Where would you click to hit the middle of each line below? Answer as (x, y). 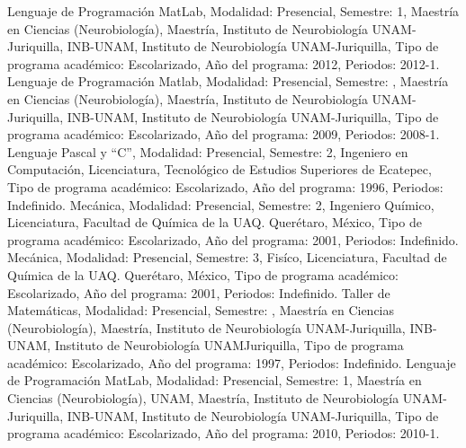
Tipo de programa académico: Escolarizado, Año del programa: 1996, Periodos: (225, 186)
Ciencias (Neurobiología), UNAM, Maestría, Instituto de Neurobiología (203, 398)
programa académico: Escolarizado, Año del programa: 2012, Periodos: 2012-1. (224, 63)
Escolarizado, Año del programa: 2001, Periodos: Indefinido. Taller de (199, 292)
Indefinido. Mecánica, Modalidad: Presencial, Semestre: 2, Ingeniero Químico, (221, 204)
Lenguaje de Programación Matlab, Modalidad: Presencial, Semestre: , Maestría (228, 81)
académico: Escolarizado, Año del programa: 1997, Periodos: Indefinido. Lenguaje (232, 362)
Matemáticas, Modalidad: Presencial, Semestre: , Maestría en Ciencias (201, 310)
